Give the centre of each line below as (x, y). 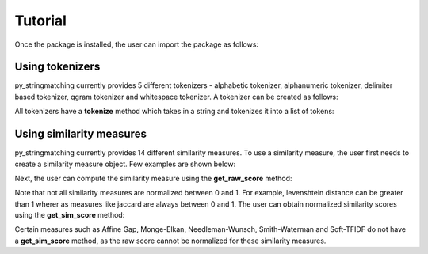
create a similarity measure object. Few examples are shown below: (125, 164)
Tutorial (41, 21)
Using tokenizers (57, 67)
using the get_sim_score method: (70, 215)
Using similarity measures (80, 134)
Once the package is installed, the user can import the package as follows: (137, 44)
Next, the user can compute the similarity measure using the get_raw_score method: (153, 178)
